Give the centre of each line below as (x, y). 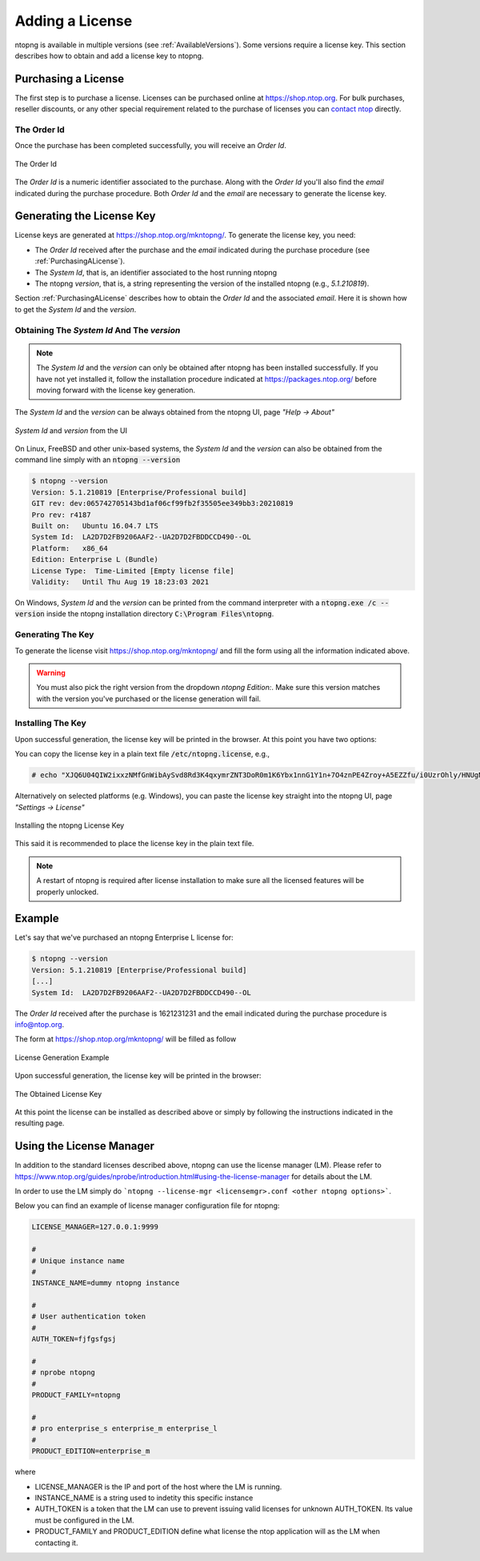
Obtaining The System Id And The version (98, 330)
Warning (51, 672)
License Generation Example (62, 1057)
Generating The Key (54, 635)
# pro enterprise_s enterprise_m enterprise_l (124, 1429)
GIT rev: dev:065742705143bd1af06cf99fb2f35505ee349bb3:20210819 (162, 504)
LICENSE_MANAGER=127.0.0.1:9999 (95, 1227)
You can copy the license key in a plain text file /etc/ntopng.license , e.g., (142, 754)
